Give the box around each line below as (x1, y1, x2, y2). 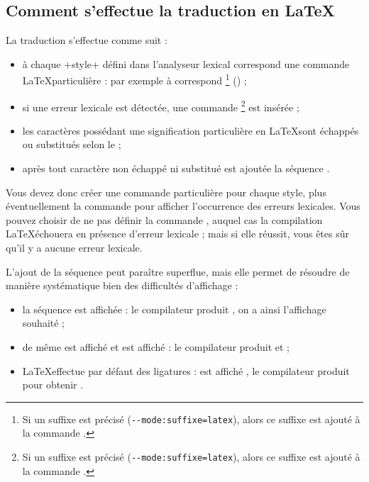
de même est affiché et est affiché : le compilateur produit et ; (22, 340, 290, 354)
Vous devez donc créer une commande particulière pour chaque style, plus (6, 184, 326, 199)
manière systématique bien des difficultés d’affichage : (6, 278, 238, 293)
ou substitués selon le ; (22, 137, 121, 152)
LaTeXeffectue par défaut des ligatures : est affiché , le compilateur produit (22, 363, 350, 378)
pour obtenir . (22, 377, 84, 392)
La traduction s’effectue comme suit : (6, 33, 167, 47)
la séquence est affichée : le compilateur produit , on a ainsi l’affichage (22, 301, 326, 316)
